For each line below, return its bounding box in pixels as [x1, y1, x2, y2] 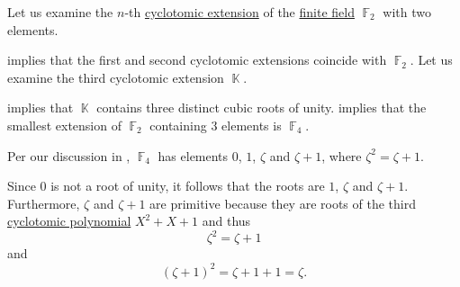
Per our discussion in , [7, 146, 131, 165]
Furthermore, [7, 193, 80, 212]
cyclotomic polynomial [7, 211, 131, 230]
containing [149, 115, 207, 134]
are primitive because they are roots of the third [149, 193, 416, 212]
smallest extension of [7, 115, 122, 134]
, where [321, 146, 362, 165]
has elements [158, 146, 229, 165]
